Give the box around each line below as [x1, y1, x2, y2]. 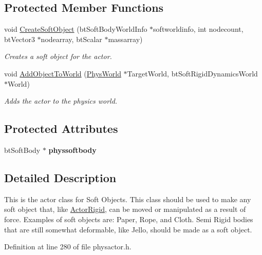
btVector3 [4, 33, 35, 44]
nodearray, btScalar [41, 33, 102, 44]
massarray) [108, 33, 143, 44]
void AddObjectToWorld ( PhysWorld [4, 68, 121, 79]
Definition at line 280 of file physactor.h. [4, 241, 132, 252]
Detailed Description [4, 169, 117, 185]
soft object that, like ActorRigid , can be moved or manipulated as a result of [4, 204, 246, 214]
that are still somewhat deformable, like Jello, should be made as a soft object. [4, 224, 252, 234]
